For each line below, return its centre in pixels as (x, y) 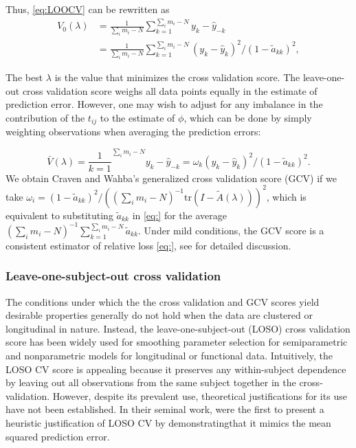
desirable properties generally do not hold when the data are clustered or (159, 315)
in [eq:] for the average (179, 215)
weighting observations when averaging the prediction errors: (133, 132)
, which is (286, 196)
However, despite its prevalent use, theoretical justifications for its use (200, 395)
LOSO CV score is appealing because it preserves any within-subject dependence (176, 369)
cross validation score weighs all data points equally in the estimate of (170, 90)
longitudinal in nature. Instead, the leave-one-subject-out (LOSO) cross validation (178, 328)
